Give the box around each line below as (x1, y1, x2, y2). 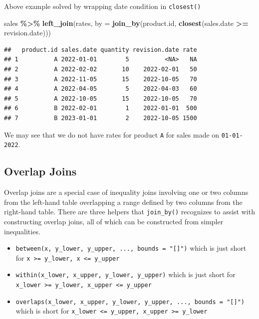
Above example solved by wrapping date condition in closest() (4, 1, 201, 11)
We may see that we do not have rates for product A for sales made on (4, 129, 220, 140)
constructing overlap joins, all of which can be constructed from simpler (4, 216, 224, 226)
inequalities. (4, 226, 40, 236)
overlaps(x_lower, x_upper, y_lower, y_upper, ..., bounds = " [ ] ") (15, 298, 245, 306)
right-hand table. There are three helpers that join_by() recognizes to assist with (4, 206, 255, 217)
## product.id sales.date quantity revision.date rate (4, 46, 197, 53)
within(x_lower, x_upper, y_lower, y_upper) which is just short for (15, 269, 236, 280)
